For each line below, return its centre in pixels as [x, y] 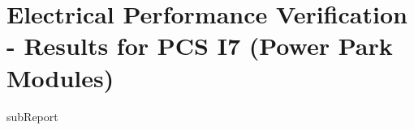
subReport [32, 116]
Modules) [60, 77]
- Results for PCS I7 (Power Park [200, 46]
